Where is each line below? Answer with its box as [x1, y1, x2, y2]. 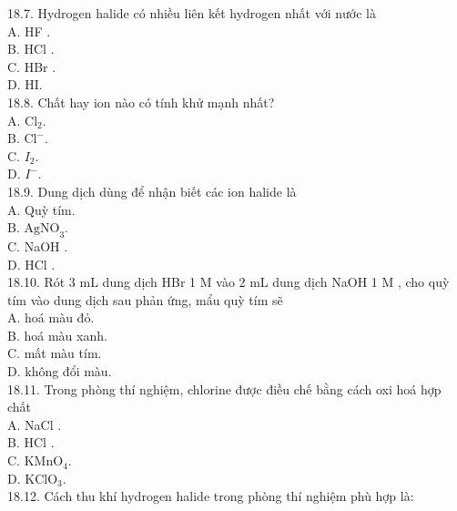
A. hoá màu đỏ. [7, 308, 95, 327]
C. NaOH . [7, 236, 68, 255]
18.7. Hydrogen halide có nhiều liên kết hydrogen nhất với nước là [7, 4, 376, 22]
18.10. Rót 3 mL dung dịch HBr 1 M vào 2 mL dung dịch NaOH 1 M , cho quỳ [7, 272, 450, 291]
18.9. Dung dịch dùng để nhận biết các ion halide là [7, 181, 297, 200]
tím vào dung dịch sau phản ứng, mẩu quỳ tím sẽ [7, 290, 283, 309]
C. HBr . [7, 56, 56, 76]
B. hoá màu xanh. [7, 325, 107, 344]
